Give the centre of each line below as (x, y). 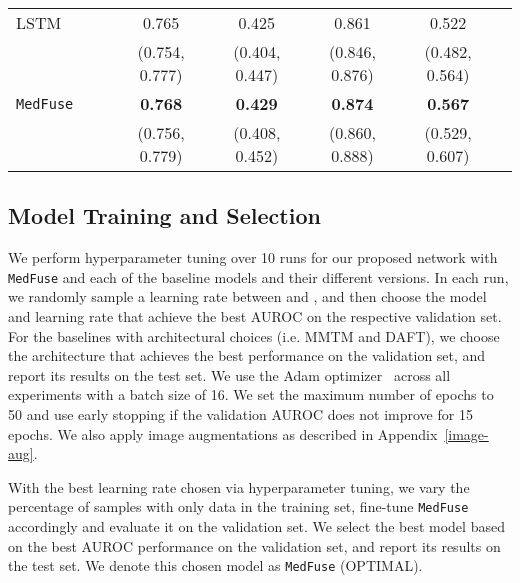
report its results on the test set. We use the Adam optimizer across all (229, 374)
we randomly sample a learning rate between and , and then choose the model (247, 296)
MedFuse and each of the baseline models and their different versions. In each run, (258, 276)
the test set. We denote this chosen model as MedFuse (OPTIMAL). (215, 565)
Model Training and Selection (164, 215)
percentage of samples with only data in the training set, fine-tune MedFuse (238, 506)
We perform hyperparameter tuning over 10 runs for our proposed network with (253, 257)
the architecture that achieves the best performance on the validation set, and (247, 355)
